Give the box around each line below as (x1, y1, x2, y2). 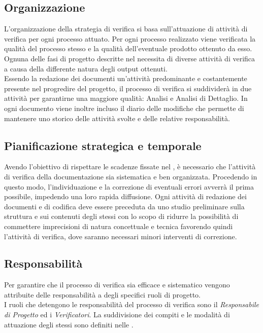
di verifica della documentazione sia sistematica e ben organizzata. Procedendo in (4, 171, 257, 181)
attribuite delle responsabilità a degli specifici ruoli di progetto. (4, 289, 201, 300)
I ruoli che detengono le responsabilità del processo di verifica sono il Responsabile (4, 299, 259, 310)
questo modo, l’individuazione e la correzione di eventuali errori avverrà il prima (4, 181, 254, 192)
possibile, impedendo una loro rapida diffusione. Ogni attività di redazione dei (4, 191, 247, 202)
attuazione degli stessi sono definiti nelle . (4, 319, 134, 329)
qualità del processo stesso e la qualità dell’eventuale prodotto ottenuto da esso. (4, 43, 252, 54)
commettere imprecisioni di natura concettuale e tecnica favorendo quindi (4, 220, 233, 231)
